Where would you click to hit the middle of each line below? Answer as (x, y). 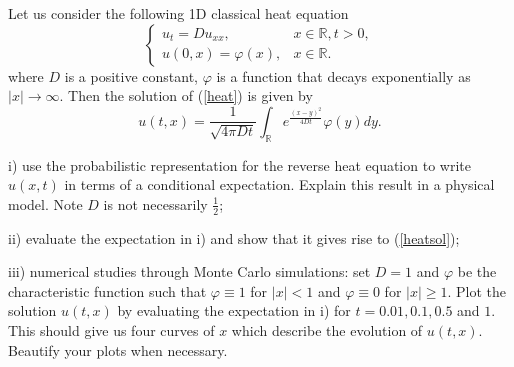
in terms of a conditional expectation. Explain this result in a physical (279, 184)
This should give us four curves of (111, 329)
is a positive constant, (131, 75)
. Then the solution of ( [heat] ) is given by (186, 95)
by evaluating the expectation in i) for (234, 310)
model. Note (45, 203)
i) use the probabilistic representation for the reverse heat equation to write (239, 164)
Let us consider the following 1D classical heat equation (178, 13)
